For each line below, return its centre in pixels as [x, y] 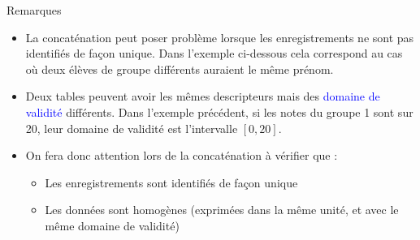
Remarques [34, 10]
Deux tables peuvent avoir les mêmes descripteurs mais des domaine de [203, 96]
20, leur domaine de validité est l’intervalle [132, 128]
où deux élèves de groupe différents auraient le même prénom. [180, 69]
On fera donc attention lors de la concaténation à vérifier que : [182, 155]
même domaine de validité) [112, 225]
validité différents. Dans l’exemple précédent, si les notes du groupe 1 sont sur [219, 111]
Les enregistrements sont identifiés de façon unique [171, 182]
